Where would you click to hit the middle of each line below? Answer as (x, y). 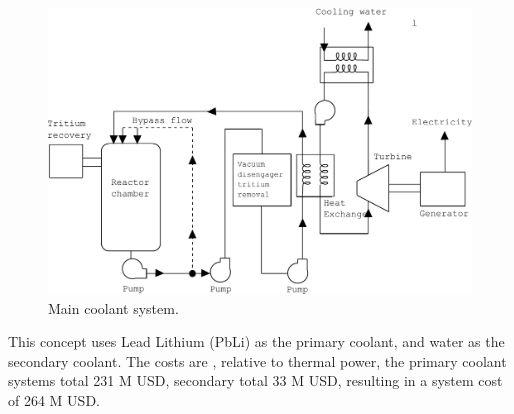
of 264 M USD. (54, 400)
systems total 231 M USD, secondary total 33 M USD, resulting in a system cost (255, 380)
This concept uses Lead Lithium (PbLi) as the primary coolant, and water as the (256, 341)
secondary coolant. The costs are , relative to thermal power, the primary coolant (257, 360)
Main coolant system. (113, 307)
